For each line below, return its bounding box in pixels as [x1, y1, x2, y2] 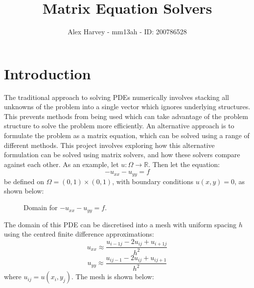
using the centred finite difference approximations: [4, 229, 154, 239]
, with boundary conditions [112, 176, 194, 186]
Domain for [23, 202, 58, 213]
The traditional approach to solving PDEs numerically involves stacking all [4, 92, 229, 102]
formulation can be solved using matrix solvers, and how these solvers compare [4, 149, 240, 160]
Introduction [4, 63, 91, 83]
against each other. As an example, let [4, 159, 119, 169]
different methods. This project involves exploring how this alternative [4, 140, 215, 150]
